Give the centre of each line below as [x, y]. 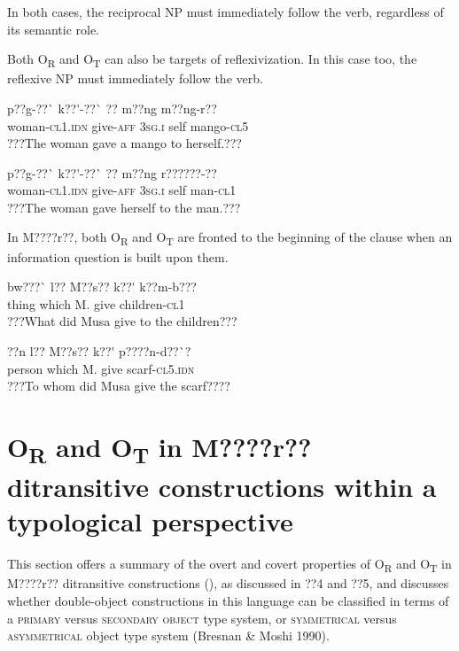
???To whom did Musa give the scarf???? [119, 386]
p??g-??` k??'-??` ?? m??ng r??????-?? [112, 172]
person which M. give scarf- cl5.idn [101, 368]
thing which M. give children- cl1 [96, 303]
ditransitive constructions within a [222, 487]
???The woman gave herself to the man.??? [124, 207]
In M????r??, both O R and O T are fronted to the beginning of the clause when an [230, 238]
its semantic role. [54, 29]
